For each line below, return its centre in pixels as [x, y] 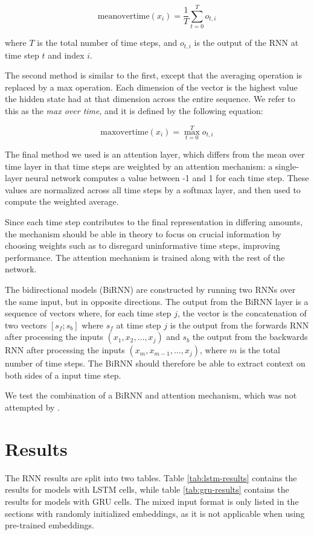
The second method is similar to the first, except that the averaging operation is [154, 75]
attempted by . [33, 407]
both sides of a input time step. [63, 375]
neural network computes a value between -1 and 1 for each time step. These [167, 178]
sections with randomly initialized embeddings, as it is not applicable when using [155, 513]
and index [66, 55]
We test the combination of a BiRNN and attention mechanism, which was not [151, 395]
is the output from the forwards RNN [239, 325]
